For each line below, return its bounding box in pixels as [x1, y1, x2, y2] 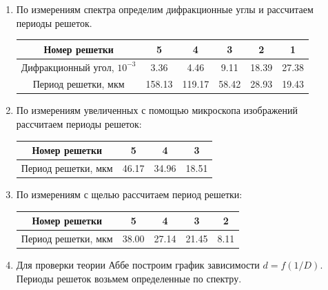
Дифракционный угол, [21, 59, 114, 74]
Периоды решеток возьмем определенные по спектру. [16, 271, 242, 285]
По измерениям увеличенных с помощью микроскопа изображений [16, 103, 298, 117]
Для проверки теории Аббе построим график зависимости [16, 258, 260, 272]
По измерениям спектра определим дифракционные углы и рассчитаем [16, 2, 314, 16]
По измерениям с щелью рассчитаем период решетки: [16, 187, 243, 202]
